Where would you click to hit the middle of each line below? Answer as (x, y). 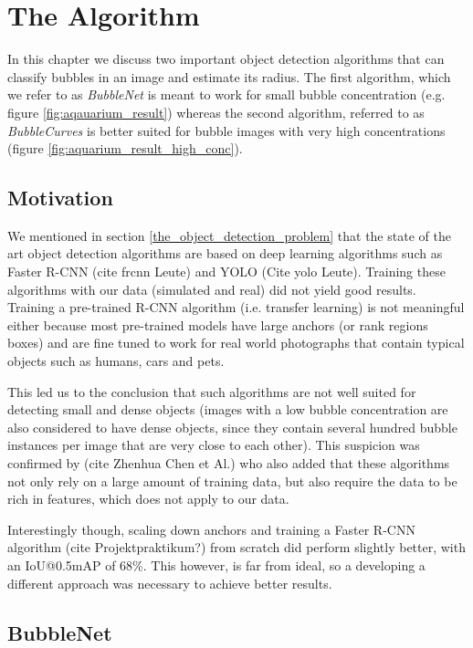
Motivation (60, 198)
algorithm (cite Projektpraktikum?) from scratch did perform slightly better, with (236, 547)
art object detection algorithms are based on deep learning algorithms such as (225, 253)
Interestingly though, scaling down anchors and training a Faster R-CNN (211, 529)
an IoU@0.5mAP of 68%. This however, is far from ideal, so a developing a (216, 564)
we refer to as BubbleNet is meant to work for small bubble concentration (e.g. (226, 94)
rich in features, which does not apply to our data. (148, 499)
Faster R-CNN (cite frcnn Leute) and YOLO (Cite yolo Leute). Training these (226, 272)
